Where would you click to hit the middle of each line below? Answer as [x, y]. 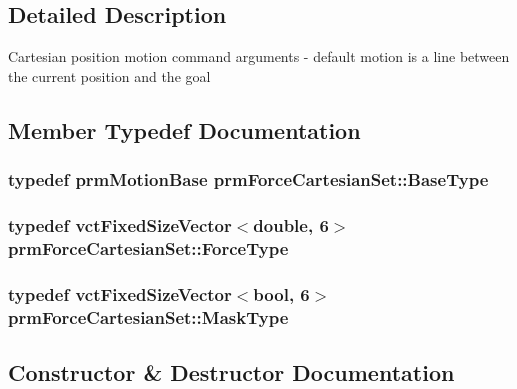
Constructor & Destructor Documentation [231, 371]
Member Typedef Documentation [184, 129]
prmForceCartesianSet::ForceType [148, 247]
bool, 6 [281, 293]
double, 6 [291, 224]
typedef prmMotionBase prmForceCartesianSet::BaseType [248, 179]
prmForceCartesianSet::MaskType [148, 316]
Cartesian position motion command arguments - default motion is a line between [259, 56]
